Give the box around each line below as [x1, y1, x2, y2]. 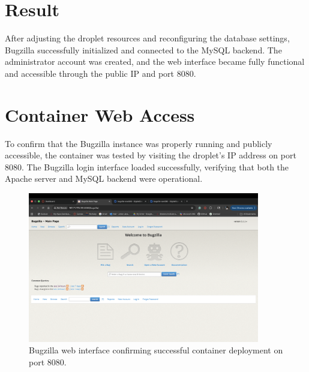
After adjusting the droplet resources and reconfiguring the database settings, [5, 32, 290, 44]
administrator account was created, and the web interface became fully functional [5, 55, 305, 68]
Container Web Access [5, 102, 195, 127]
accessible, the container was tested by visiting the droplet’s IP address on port [5, 149, 296, 161]
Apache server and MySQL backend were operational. [5, 172, 203, 185]
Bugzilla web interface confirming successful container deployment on [29, 344, 283, 356]
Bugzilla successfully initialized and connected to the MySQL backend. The [5, 43, 282, 56]
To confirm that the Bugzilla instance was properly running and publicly [5, 137, 272, 149]
